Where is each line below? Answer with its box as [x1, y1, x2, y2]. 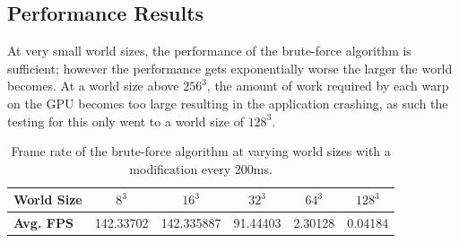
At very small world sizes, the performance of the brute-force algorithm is [7, 41, 411, 60]
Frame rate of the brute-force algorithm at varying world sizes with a [11, 142, 391, 161]
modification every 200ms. [129, 159, 273, 178]
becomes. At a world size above [7, 76, 179, 95]
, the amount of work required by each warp [206, 76, 449, 95]
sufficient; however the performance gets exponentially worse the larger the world [7, 58, 453, 77]
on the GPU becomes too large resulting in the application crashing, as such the [7, 93, 448, 112]
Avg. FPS [13, 213, 74, 232]
